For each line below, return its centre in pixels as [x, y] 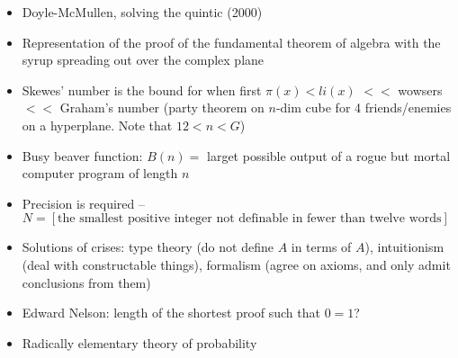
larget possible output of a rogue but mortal [329, 155]
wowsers [420, 89]
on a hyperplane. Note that [97, 125]
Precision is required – [83, 203]
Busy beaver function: [82, 155]
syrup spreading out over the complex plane [143, 60]
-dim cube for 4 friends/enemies [364, 107]
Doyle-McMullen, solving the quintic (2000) [142, 12]
